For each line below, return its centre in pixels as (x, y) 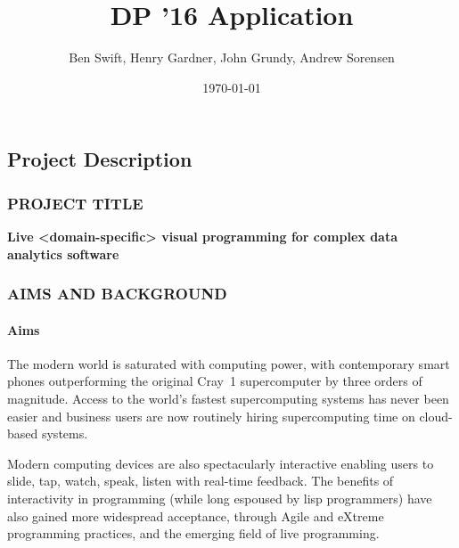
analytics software (63, 254)
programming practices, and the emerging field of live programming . (193, 533)
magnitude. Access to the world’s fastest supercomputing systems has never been (228, 398)
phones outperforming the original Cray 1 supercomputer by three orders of (215, 381)
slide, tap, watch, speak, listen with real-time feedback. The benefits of (201, 481)
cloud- (436, 416)
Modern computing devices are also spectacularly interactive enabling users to (221, 463)
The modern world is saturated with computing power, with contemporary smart (229, 363)
